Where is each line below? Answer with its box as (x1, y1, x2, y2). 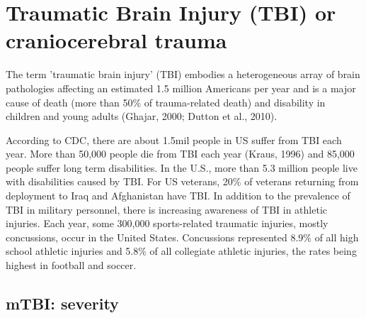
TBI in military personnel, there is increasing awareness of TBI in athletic (6, 202, 327, 216)
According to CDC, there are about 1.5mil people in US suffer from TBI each (6, 132, 342, 147)
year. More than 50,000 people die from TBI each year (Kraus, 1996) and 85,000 (6, 146, 355, 161)
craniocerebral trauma (6, 26, 227, 55)
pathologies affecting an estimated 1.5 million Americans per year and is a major (6, 80, 356, 95)
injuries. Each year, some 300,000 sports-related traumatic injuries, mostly (6, 216, 328, 231)
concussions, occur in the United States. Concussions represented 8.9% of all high (6, 229, 359, 244)
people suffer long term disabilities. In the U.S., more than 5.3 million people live (6, 160, 358, 175)
